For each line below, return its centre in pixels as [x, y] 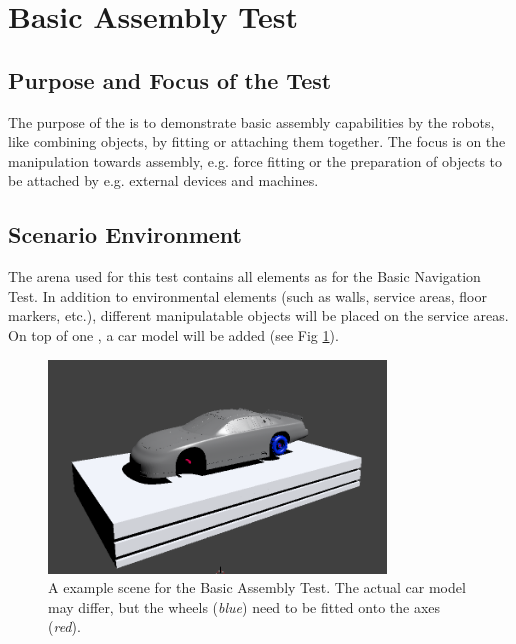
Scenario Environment [125, 234]
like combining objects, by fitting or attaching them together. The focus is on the [257, 141]
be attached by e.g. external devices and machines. [163, 180]
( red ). [64, 626]
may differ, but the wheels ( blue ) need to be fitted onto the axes [244, 606]
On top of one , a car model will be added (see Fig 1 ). [173, 334]
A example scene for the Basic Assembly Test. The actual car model [257, 587]
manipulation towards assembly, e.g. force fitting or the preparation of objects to [255, 160]
